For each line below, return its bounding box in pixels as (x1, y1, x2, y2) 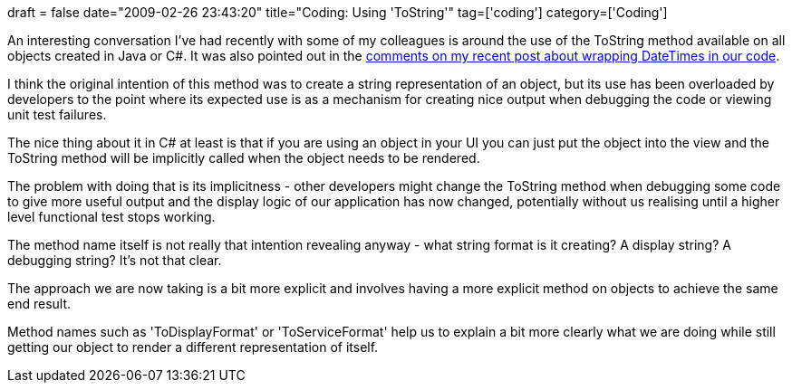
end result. (7, 296, 72, 311)
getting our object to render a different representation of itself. (7, 339, 379, 355)
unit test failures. (7, 107, 107, 122)
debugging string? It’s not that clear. (7, 252, 222, 268)
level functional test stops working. (7, 209, 216, 224)
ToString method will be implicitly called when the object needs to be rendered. (7, 150, 480, 166)
